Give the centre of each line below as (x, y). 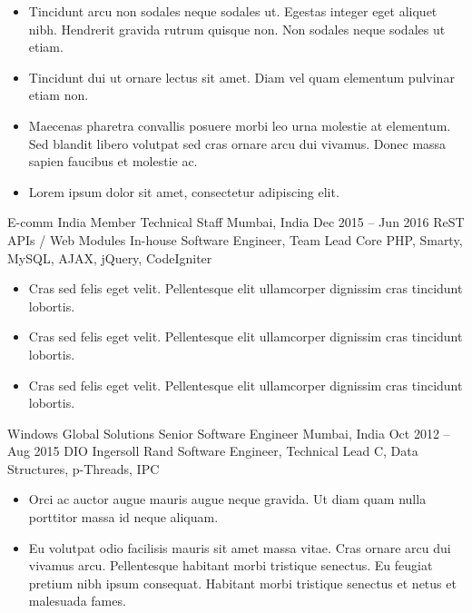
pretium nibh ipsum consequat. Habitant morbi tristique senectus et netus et (242, 583)
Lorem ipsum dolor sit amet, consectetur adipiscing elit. (184, 191)
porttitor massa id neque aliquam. (123, 517)
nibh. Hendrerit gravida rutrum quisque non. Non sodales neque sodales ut (237, 29)
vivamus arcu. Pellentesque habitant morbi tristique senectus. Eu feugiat (231, 565)
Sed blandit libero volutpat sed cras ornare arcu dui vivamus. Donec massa (237, 143)
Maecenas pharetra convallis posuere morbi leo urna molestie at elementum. (240, 125)
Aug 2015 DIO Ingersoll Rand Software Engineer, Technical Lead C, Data (213, 451)
